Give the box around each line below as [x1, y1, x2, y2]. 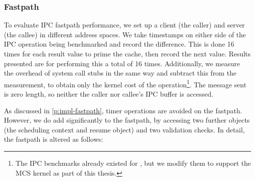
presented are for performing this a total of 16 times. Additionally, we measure [4, 58, 240, 68]
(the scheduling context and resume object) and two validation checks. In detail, [4, 124, 245, 134]
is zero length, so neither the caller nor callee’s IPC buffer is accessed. [4, 89, 214, 99]
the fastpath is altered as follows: [4, 134, 103, 144]
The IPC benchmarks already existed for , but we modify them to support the [15, 158, 251, 168]
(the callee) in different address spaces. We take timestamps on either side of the [4, 29, 246, 39]
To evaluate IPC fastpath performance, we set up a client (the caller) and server [4, 20, 245, 30]
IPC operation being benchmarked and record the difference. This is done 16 [4, 39, 234, 49]
